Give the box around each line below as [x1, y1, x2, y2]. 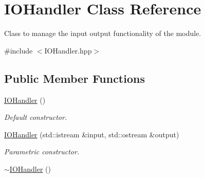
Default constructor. [4, 112, 67, 122]
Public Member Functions [4, 70, 145, 86]
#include [4, 45, 33, 56]
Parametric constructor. [4, 146, 80, 157]
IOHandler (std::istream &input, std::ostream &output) [4, 129, 179, 139]
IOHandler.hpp [44, 45, 92, 56]
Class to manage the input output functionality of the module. [4, 28, 201, 39]
